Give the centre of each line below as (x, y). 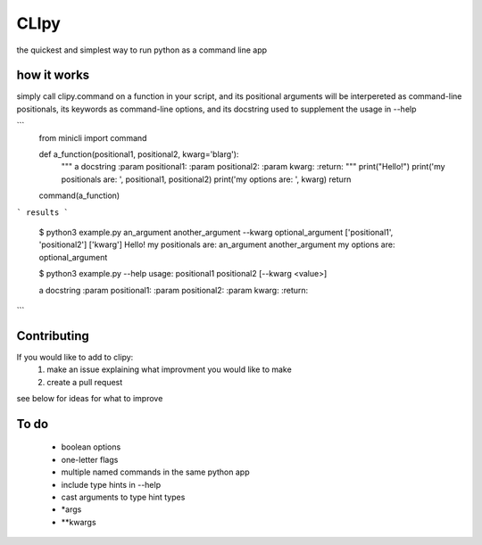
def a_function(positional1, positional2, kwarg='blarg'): (139, 154)
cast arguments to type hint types (123, 497)
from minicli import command (93, 137)
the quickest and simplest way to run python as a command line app (142, 50)
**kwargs (79, 522)
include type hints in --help (111, 484)
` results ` (42, 212)
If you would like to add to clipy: (75, 357)
